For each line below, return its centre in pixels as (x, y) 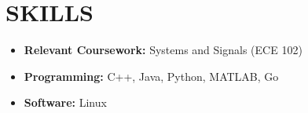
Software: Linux (65, 102)
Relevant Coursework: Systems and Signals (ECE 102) (163, 50)
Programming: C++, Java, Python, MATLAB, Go (151, 76)
